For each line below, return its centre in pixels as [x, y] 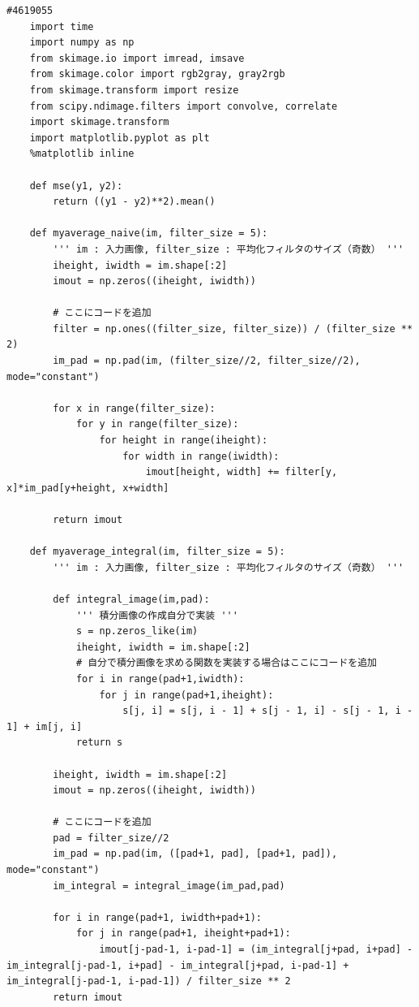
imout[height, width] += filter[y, [242, 472]
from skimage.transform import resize [134, 90]
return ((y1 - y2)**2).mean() [134, 202]
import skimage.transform [99, 122]
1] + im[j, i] [45, 726]
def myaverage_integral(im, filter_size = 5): [157, 552]
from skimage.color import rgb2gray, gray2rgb [157, 74]
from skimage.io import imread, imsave [137, 58]
